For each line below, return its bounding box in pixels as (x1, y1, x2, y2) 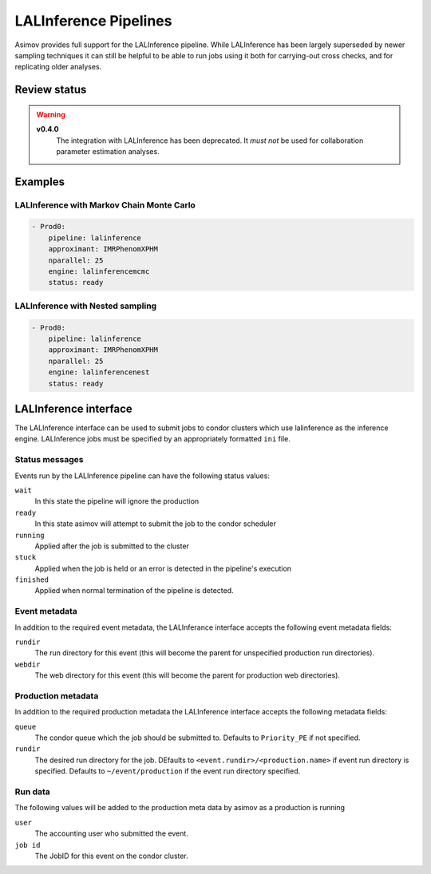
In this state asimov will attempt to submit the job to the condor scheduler (34, 519, 277, 528)
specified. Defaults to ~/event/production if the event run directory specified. (34, 766, 301, 776)
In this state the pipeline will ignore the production (34, 496, 200, 506)
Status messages (14, 454, 84, 465)
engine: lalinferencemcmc (48, 267, 150, 276)
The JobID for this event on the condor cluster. (34, 851, 189, 860)
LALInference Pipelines (14, 12, 172, 30)
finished (14, 575, 49, 584)
